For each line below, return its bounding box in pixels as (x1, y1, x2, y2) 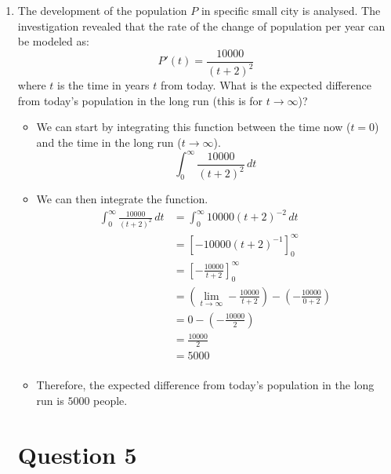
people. (93, 392, 128, 408)
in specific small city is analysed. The (201, 2, 381, 18)
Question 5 (17, 438, 137, 470)
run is (36, 392, 64, 408)
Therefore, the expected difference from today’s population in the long (36, 377, 375, 393)
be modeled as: (17, 33, 89, 49)
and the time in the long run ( (36, 133, 182, 150)
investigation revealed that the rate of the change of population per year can (17, 17, 386, 34)
